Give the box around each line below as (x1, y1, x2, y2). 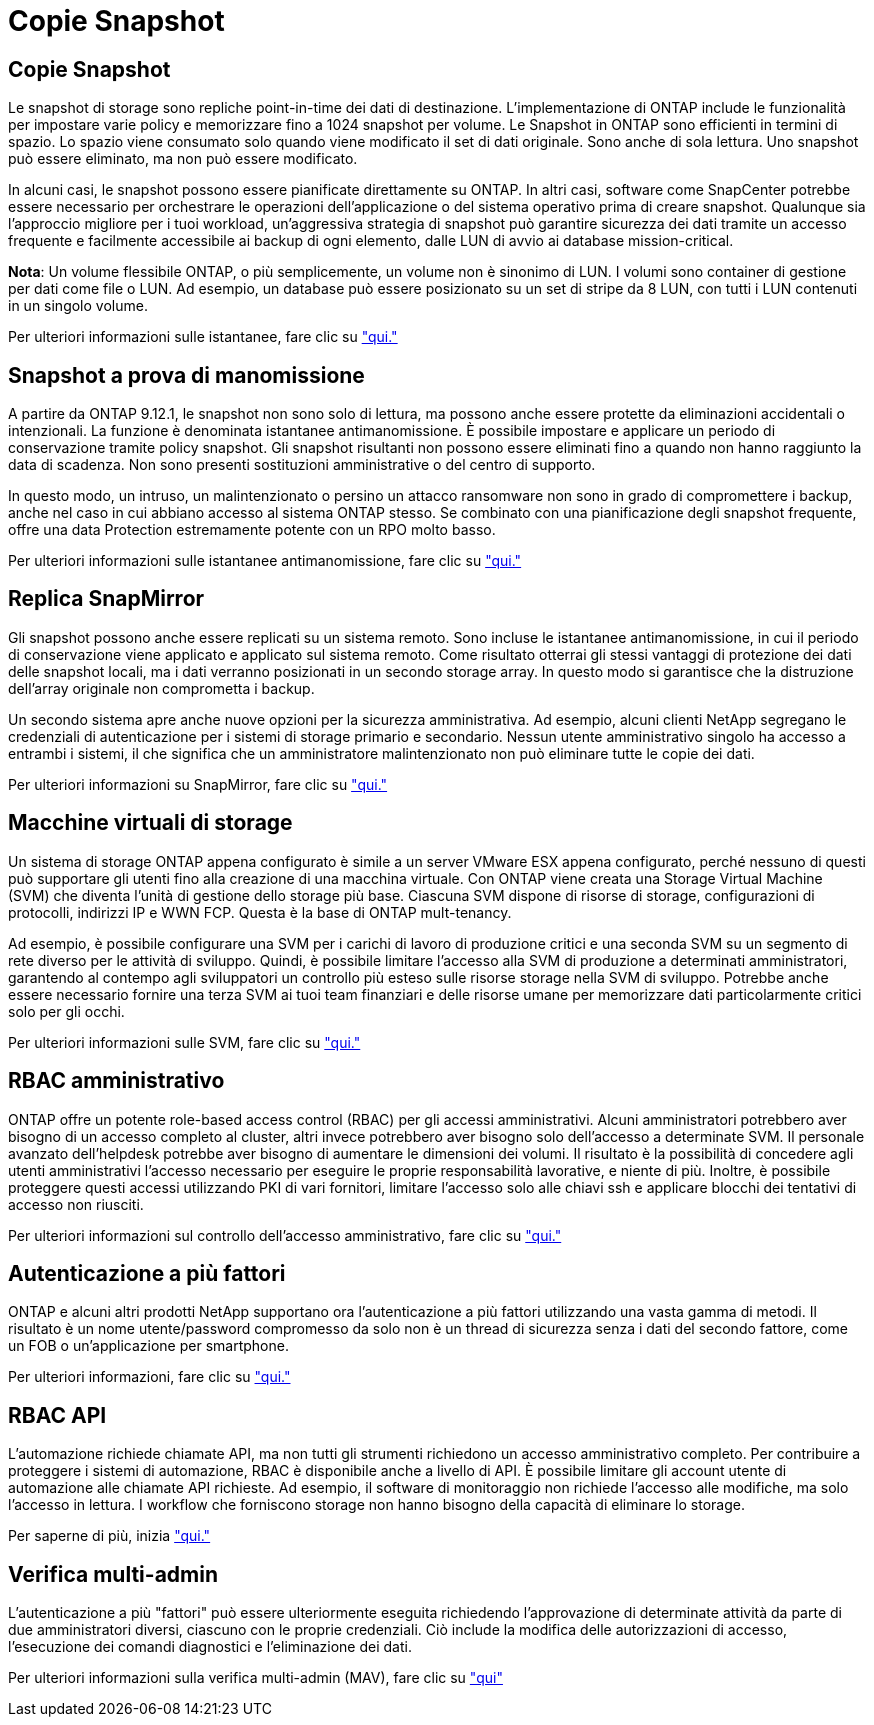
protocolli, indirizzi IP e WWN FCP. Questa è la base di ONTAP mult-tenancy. (8, 903, 512, 921)
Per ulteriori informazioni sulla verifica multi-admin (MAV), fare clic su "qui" (8, 1669, 503, 1687)
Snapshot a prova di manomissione (8, 362, 365, 388)
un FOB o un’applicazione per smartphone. (8, 1337, 289, 1355)
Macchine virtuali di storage (8, 810, 293, 836)
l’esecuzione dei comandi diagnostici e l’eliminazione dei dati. (8, 1638, 412, 1656)
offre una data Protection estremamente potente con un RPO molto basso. (8, 521, 496, 539)
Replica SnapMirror (8, 586, 205, 612)
